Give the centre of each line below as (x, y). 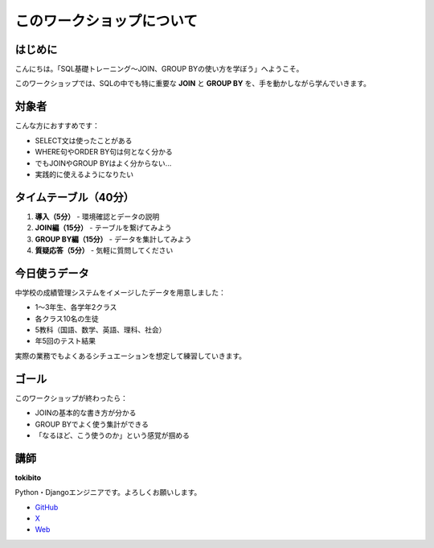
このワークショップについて (106, 21)
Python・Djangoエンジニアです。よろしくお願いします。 (108, 492)
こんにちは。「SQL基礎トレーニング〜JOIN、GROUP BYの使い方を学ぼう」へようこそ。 (159, 69)
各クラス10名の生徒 (67, 319)
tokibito (28, 477)
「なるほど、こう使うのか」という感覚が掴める (113, 435)
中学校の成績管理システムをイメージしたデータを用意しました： (121, 292)
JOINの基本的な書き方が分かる (86, 413)
